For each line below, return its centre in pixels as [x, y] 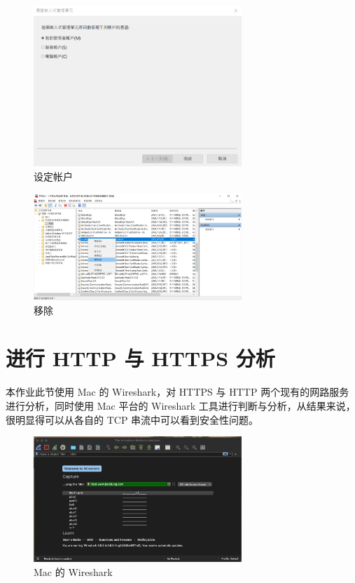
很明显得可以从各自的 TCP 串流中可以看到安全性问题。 [132, 419]
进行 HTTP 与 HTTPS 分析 [140, 358]
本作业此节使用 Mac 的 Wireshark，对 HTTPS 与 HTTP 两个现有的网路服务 [177, 392]
